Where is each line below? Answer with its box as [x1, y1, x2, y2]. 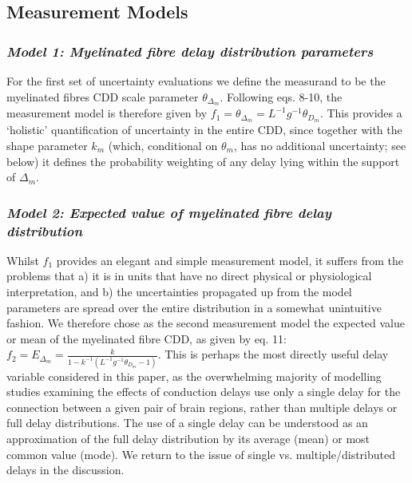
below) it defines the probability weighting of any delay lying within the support [6, 152, 400, 169]
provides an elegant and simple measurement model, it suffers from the [56, 251, 403, 268]
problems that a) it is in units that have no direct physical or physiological [6, 267, 372, 284]
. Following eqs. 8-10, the [220, 88, 343, 105]
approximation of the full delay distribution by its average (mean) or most [6, 430, 370, 447]
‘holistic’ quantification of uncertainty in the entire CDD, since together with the [6, 121, 402, 138]
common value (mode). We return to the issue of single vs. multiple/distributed [6, 445, 396, 462]
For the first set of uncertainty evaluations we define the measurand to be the [6, 73, 386, 89]
